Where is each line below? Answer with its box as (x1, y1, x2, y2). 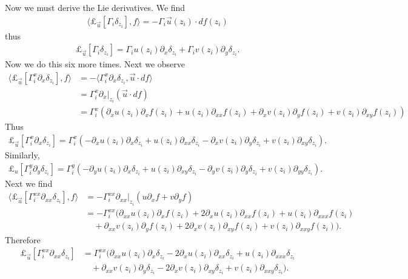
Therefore (5, 233, 41, 246)
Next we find (5, 176, 53, 189)
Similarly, (5, 149, 40, 161)
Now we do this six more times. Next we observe (5, 58, 186, 70)
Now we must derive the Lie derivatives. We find (5, 1, 186, 13)
